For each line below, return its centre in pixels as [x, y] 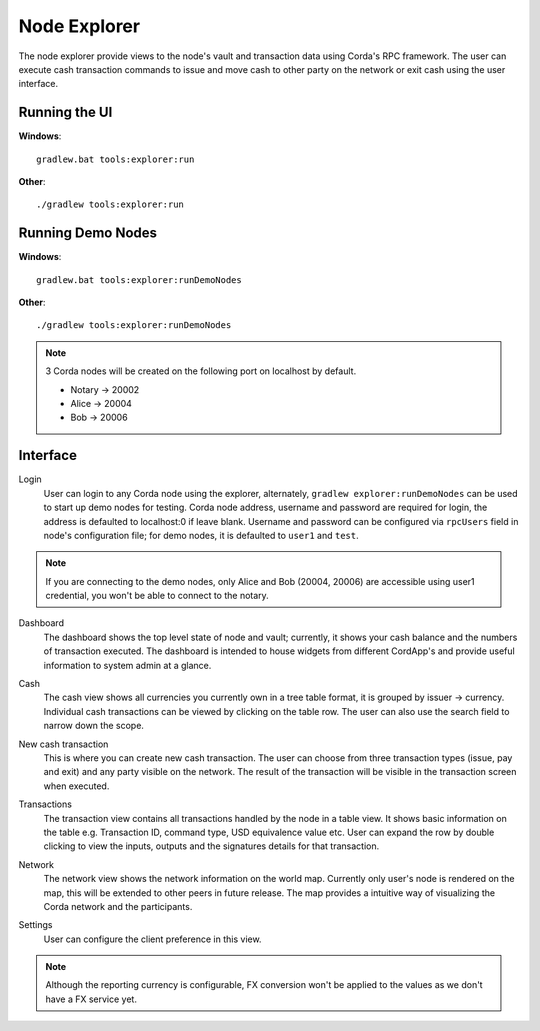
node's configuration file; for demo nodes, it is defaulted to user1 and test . [201, 535]
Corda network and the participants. [118, 906]
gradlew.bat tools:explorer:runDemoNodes [139, 279]
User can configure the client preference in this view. [152, 939]
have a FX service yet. [91, 999]
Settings [35, 925]
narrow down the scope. [94, 726]
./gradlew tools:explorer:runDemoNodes [134, 325]
